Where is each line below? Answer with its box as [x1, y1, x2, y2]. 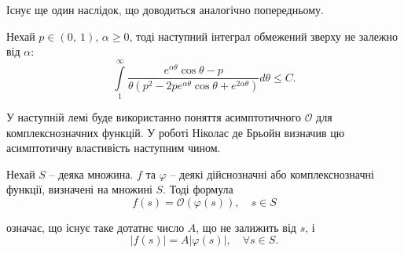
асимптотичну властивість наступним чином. [6, 139, 221, 156]
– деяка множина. [49, 165, 134, 182]
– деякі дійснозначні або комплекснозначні [170, 165, 374, 182]
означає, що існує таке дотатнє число [6, 219, 185, 235]
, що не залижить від [196, 219, 296, 235]
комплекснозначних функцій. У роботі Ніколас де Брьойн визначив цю [6, 124, 345, 140]
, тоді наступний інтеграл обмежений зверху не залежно [129, 27, 398, 44]
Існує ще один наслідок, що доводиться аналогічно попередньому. [6, 2, 325, 17]
